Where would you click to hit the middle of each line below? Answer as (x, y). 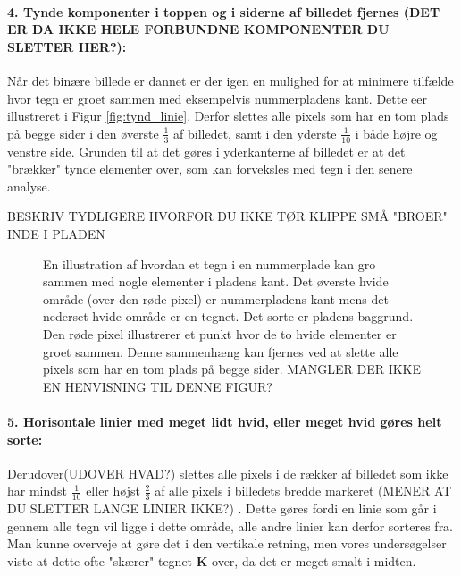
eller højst (113, 491)
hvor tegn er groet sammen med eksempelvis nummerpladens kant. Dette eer (218, 98)
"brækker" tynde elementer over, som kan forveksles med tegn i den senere (210, 169)
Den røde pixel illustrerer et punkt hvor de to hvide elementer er (220, 333)
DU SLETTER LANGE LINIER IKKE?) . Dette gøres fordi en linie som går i (222, 508)
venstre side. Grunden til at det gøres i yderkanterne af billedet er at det (206, 151)
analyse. (29, 186)
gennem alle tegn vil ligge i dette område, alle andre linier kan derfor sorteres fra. (230, 525)
